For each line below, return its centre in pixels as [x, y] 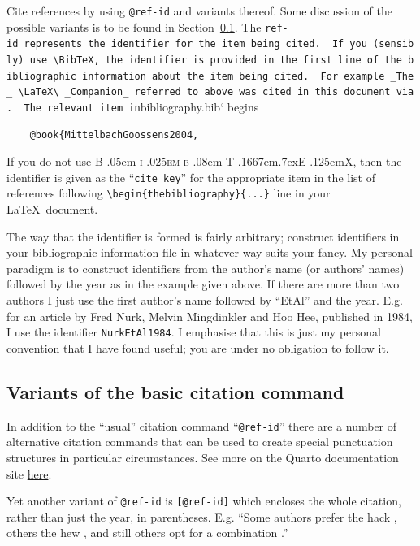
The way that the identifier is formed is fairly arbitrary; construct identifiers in [203, 236]
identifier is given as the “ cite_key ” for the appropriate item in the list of [191, 177]
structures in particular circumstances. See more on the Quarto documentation [203, 457]
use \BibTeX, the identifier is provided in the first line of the [216, 60]
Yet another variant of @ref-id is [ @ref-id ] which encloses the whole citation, [204, 501]
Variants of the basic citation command [175, 391]
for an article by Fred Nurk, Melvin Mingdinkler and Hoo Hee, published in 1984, [210, 316]
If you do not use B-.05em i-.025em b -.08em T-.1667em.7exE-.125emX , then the [204, 161]
